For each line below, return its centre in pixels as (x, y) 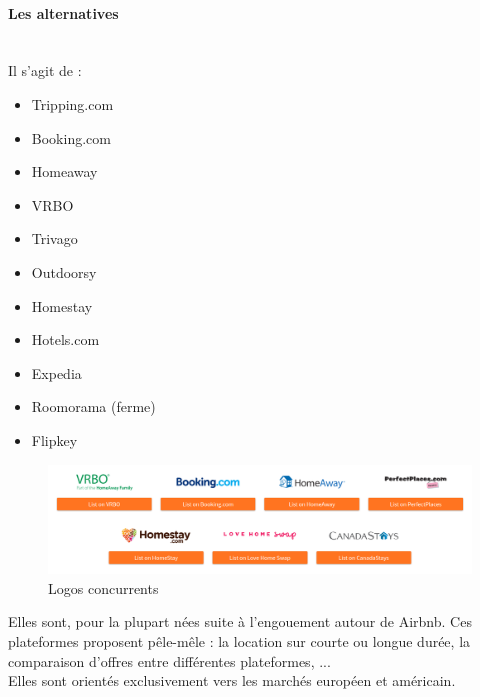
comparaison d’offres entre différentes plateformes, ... (169, 660)
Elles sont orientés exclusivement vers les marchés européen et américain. (232, 680)
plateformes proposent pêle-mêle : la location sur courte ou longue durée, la (239, 641)
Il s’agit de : (45, 70)
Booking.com (71, 137)
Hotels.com (65, 339)
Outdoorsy (64, 271)
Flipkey (54, 439)
